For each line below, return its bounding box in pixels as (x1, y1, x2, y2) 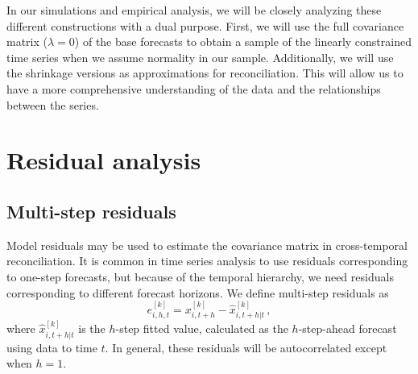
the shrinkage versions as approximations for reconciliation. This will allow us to (6, 64, 404, 81)
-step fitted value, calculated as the (115, 320, 288, 337)
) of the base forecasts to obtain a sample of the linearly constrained (74, 33, 412, 50)
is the (78, 320, 106, 337)
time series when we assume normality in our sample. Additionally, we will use (6, 48, 394, 65)
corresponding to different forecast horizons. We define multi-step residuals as (6, 284, 389, 301)
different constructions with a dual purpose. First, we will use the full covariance (6, 17, 404, 34)
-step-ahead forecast (298, 320, 397, 337)
